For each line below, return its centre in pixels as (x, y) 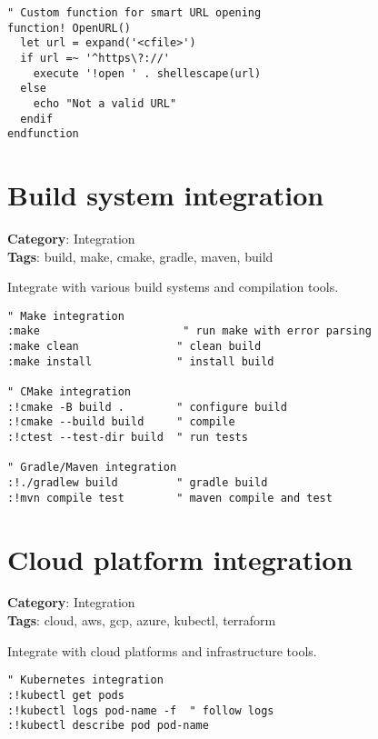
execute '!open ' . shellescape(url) (147, 73)
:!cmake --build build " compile (121, 422)
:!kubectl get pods (66, 695)
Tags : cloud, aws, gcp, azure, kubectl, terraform (142, 620)
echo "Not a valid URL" (105, 103)
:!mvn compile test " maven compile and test (170, 498)
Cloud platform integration (180, 559)
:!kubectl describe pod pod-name (108, 726)
